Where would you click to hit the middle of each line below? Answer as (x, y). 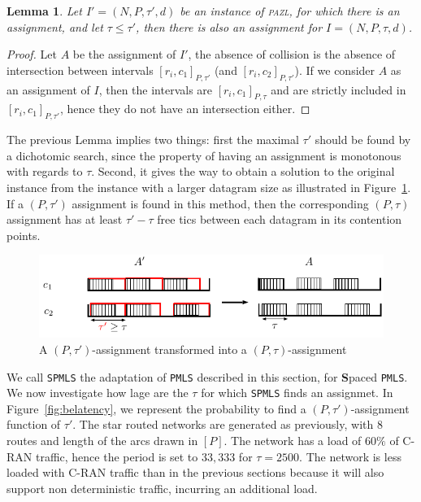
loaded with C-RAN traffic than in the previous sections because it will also (195, 472)
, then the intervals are (156, 89)
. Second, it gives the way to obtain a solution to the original (243, 171)
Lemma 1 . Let (44, 11)
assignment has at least (65, 219)
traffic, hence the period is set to (117, 456)
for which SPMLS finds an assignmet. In (297, 393)
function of (34, 424)
